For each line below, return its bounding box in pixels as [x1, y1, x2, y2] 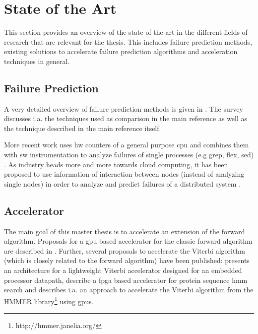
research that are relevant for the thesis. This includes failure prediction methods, [4, 36, 253, 47]
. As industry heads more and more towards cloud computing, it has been [4, 159, 228, 169]
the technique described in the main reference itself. [4, 123, 161, 133]
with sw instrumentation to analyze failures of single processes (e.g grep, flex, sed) [4, 149, 254, 160]
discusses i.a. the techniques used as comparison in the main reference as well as [4, 113, 248, 124]
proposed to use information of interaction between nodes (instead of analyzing [4, 169, 245, 179]
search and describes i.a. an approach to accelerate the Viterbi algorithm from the [4, 284, 254, 295]
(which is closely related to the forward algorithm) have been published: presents [4, 255, 250, 266]
